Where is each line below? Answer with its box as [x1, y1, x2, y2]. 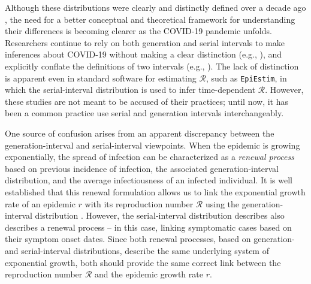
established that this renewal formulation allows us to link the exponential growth [5, 185, 306, 198]
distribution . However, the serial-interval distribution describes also [35, 209, 285, 222]
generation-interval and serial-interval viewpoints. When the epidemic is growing [5, 138, 300, 151]
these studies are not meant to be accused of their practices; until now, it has [5, 95, 289, 107]
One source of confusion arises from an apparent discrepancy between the [5, 127, 274, 139]
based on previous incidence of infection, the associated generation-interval [5, 162, 279, 174]
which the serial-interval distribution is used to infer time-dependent [5, 83, 256, 96]
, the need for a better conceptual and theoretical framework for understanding [5, 13, 295, 25]
